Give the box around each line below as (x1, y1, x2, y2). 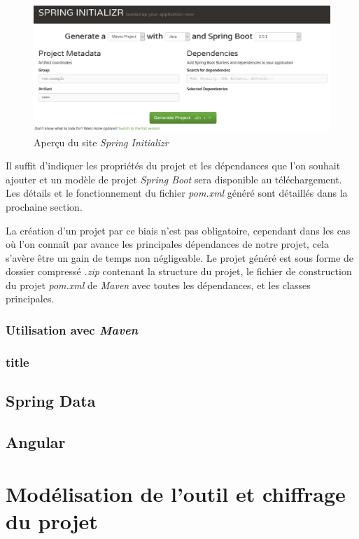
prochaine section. (6, 199, 83, 213)
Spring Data (6, 390, 96, 412)
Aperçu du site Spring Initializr (34, 134, 169, 149)
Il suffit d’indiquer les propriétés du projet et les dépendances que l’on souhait (6, 158, 341, 173)
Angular (6, 430, 66, 452)
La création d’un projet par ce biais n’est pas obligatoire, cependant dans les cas (6, 223, 351, 237)
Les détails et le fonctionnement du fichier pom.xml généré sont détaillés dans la (6, 185, 348, 200)
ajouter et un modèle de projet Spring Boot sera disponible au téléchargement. (6, 171, 342, 186)
